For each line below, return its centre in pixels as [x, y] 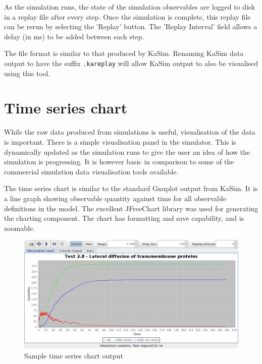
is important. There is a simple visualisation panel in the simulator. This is [120, 141]
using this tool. [27, 73]
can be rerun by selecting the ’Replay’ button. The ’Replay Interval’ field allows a [131, 26]
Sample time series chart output [74, 355]
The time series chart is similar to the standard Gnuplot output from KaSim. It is [131, 188]
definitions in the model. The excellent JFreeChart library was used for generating [131, 208]
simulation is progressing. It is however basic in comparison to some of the [119, 162]
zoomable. [20, 228]
